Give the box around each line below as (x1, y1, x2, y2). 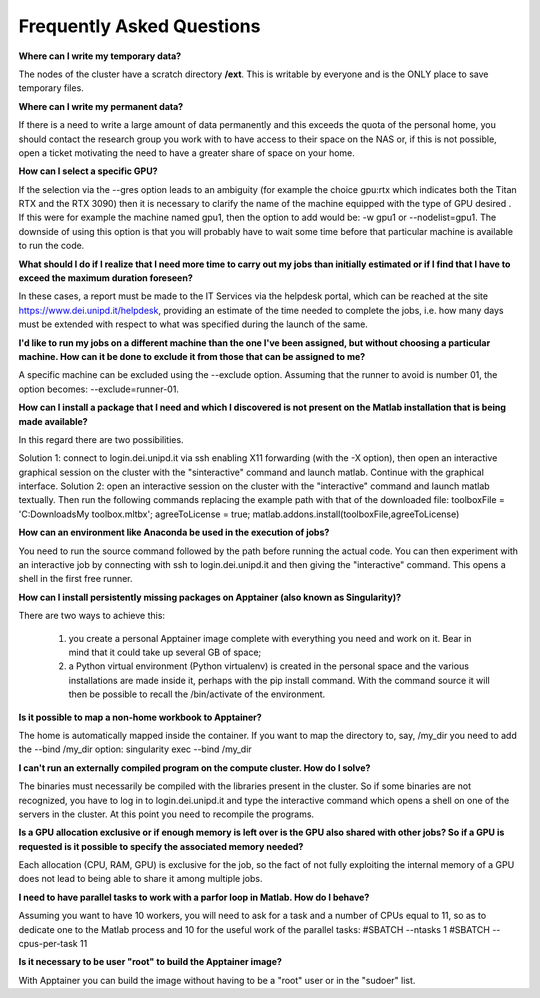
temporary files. (18, 82, 84, 94)
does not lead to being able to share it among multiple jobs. (18, 873, 263, 885)
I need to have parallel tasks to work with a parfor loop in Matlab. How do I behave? (18, 891, 370, 903)
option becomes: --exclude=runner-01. (18, 383, 180, 395)
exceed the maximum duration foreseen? (18, 272, 194, 284)
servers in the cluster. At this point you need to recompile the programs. (18, 808, 315, 820)
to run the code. (18, 240, 85, 252)
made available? (18, 415, 89, 427)
